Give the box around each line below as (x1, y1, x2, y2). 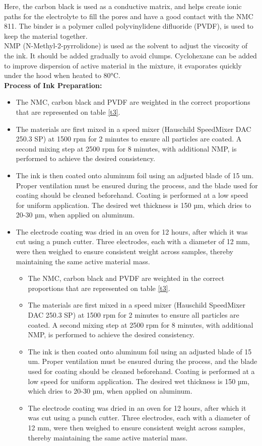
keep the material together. (4, 30, 88, 41)
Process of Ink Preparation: (4, 80, 102, 90)
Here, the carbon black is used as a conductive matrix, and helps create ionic (4, 1, 242, 11)
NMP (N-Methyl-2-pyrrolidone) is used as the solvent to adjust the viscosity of (4, 40, 248, 51)
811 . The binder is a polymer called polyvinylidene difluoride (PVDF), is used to (4, 21, 253, 31)
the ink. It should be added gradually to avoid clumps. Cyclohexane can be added (4, 50, 257, 60)
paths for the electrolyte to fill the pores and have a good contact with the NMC (4, 11, 253, 21)
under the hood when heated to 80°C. (4, 70, 120, 81)
